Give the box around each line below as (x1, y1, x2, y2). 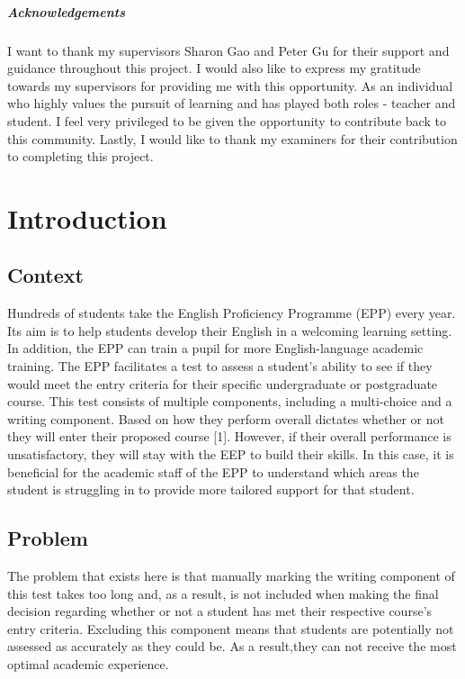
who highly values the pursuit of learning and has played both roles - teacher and (7, 94, 456, 113)
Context (7, 261, 84, 289)
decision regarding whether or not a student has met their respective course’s (7, 602, 433, 620)
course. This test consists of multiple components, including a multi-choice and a (7, 392, 452, 411)
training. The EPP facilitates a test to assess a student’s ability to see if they (7, 357, 433, 376)
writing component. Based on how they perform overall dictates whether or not (7, 409, 444, 428)
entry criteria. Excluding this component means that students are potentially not (7, 619, 454, 638)
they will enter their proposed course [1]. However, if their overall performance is (7, 427, 452, 446)
